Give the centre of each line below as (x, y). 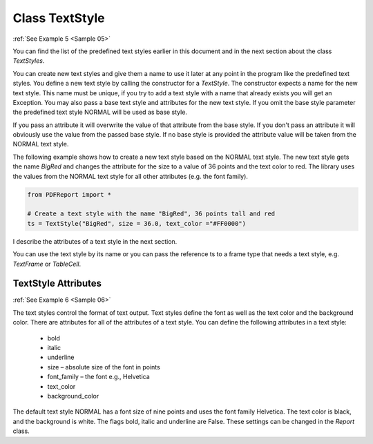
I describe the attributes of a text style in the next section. (95, 241)
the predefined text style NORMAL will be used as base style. (100, 112)
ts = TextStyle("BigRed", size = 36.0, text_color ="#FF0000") (137, 223)
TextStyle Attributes (57, 283)
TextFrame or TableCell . (47, 264)
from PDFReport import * (69, 194)
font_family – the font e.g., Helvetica (98, 377)
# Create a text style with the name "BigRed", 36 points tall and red (151, 214)
